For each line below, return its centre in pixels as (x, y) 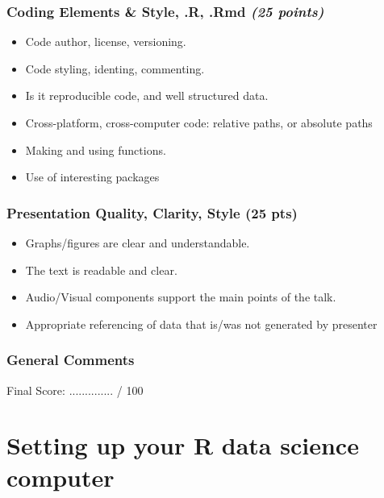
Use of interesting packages (92, 177)
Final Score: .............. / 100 (75, 390)
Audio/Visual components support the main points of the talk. (181, 297)
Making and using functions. (96, 149)
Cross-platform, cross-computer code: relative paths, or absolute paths (199, 122)
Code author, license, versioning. (106, 41)
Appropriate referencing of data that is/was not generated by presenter (201, 324)
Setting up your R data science (183, 445)
